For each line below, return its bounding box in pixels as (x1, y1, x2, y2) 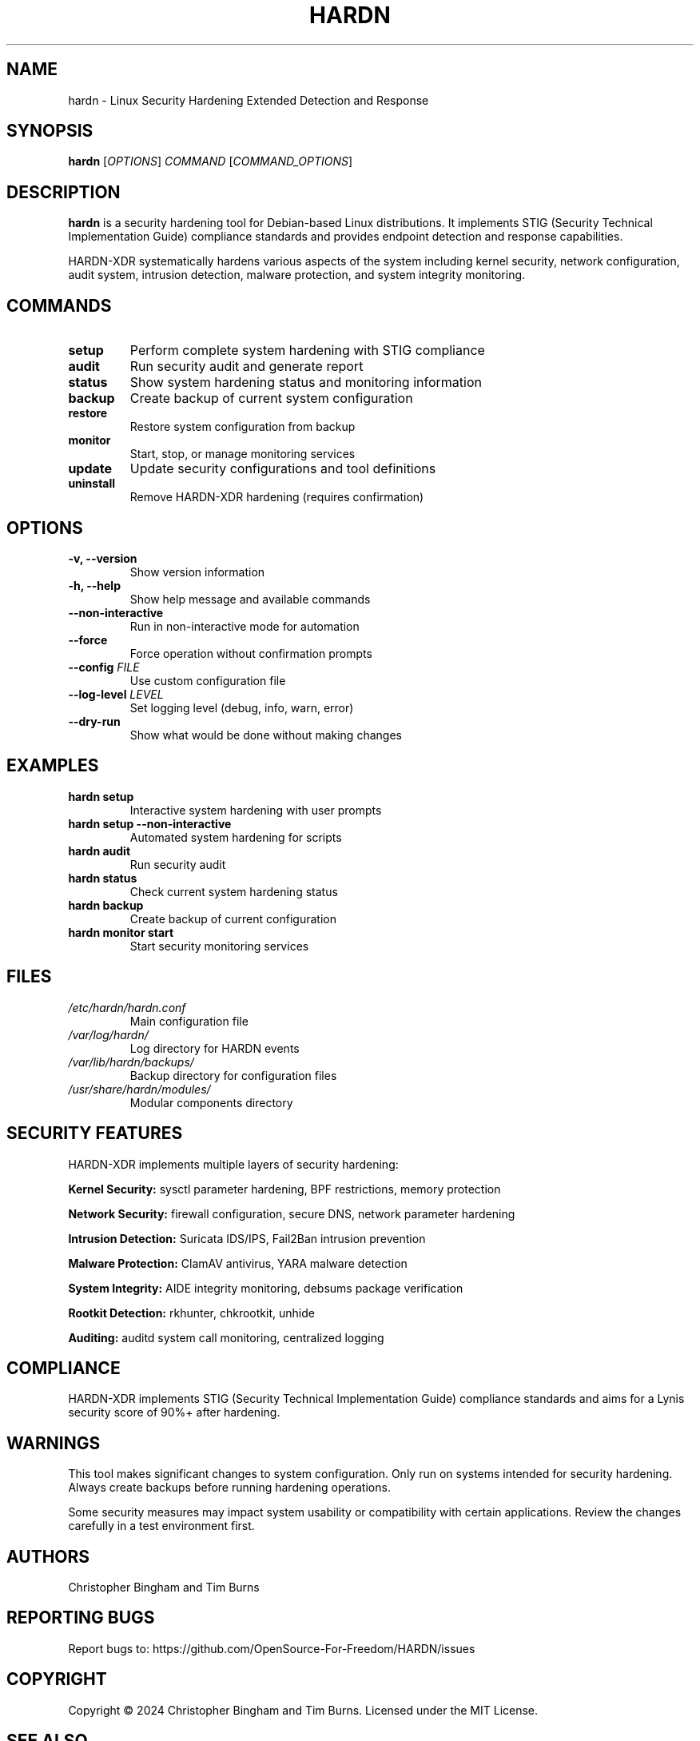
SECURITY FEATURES (6, 1123, 183, 1144)
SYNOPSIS (6, 121, 93, 141)
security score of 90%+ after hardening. (68, 1405, 280, 1420)
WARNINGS (6, 1432, 101, 1453)
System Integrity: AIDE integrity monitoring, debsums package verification (68, 1281, 463, 1295)
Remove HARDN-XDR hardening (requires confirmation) (129, 490, 424, 504)
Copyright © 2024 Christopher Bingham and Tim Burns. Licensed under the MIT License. (68, 1703, 539, 1717)
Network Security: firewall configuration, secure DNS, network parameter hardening (68, 1206, 515, 1221)
